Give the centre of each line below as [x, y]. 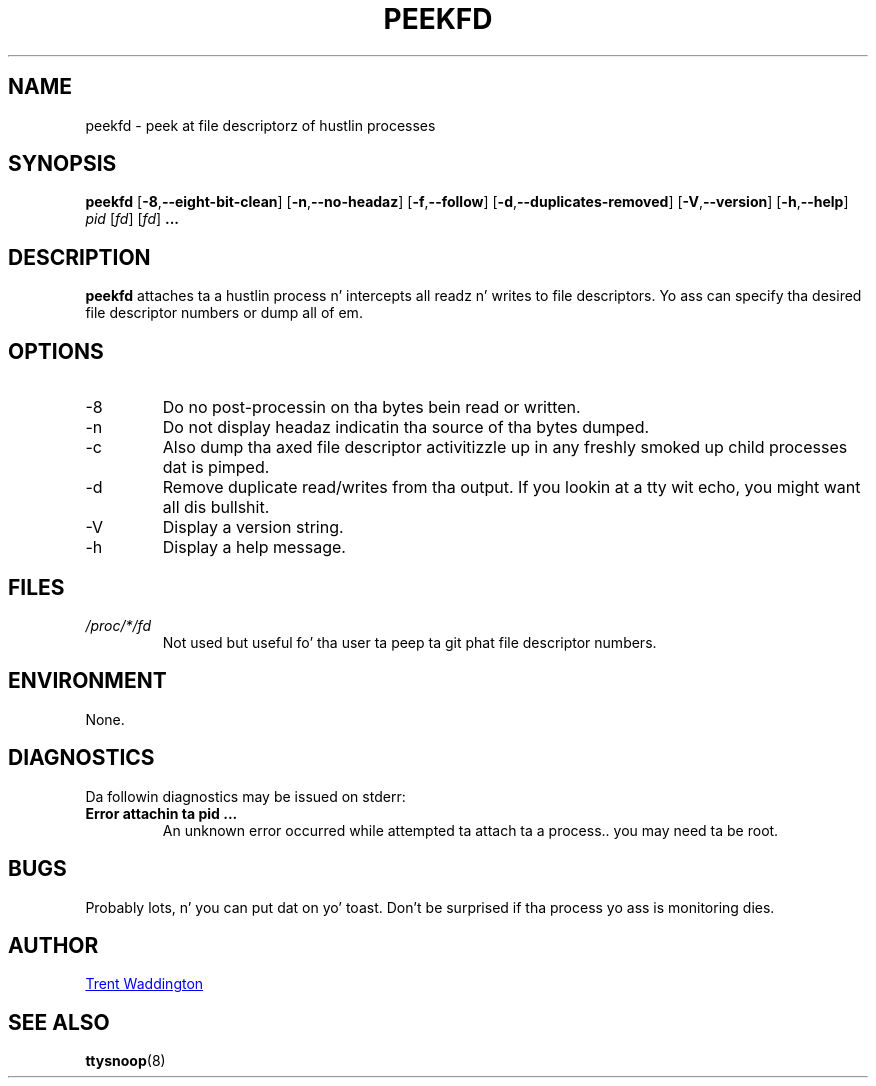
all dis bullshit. [216, 507]
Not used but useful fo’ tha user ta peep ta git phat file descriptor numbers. [409, 642]
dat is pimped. [216, 467]
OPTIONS [56, 351]
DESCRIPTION [79, 257]
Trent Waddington [144, 984]
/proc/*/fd [118, 625]
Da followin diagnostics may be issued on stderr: [245, 796]
